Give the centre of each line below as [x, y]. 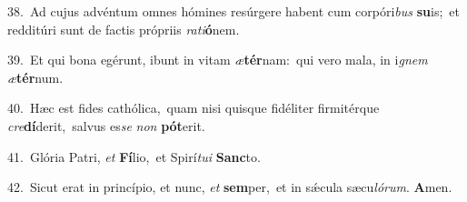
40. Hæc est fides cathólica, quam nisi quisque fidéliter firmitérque [194, 108]
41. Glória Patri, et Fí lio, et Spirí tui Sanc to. [134, 156]
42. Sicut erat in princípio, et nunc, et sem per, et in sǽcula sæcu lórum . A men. [230, 187]
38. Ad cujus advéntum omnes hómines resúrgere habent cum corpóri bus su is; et [233, 11]
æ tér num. [35, 77]
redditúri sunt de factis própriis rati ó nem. [124, 29]
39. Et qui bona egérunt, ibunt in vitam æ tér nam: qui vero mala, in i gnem [218, 60]
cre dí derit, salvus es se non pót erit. [106, 125]
